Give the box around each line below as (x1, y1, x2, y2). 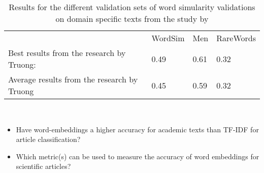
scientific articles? (16, 161, 71, 171)
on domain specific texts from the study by (55, 13, 209, 24)
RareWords (216, 32, 256, 44)
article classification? (16, 134, 81, 145)
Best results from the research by (8, 47, 126, 59)
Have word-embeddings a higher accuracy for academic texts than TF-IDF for (16, 124, 259, 134)
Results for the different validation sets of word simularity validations (9, 1, 255, 13)
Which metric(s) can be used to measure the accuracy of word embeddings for (16, 151, 259, 161)
